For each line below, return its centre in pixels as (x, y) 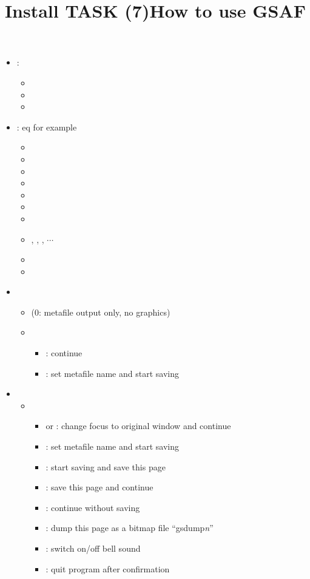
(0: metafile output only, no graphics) (101, 312)
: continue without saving (93, 507)
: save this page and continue (99, 487)
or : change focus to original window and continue (138, 426)
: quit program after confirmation (108, 568)
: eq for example (47, 127)
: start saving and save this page (106, 466)
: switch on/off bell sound (93, 548)
